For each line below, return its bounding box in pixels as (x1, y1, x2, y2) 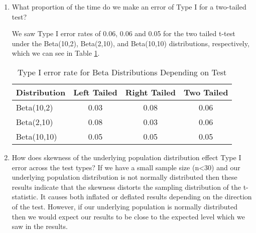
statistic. (12, 191, 39, 202)
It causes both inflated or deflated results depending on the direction (40, 191, 252, 202)
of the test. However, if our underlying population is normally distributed (12, 201, 238, 211)
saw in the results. (12, 221, 68, 231)
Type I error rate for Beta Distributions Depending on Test (17, 66, 227, 78)
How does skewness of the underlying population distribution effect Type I (12, 152, 241, 162)
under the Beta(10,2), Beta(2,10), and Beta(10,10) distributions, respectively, (12, 38, 249, 48)
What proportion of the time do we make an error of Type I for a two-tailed (12, 2, 246, 12)
